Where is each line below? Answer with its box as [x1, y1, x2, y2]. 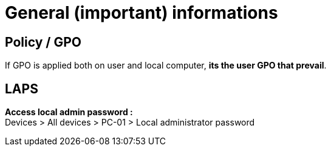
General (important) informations [5, 2, 278, 23]
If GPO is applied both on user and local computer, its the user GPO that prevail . [5, 60, 327, 71]
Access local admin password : [5, 107, 133, 118]
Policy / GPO [5, 34, 81, 50]
